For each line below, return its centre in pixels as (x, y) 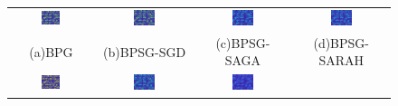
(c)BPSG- (243, 42)
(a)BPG (51, 51)
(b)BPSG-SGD (145, 51)
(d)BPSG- (341, 42)
